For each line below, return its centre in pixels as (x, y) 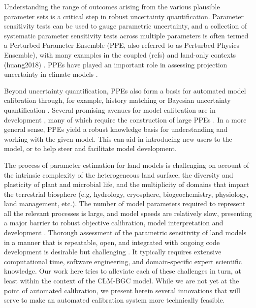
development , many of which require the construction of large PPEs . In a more (125, 119)
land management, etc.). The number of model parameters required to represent (125, 203)
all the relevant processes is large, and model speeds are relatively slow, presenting (128, 213)
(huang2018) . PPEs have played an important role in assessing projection (116, 64)
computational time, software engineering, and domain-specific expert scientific (123, 261)
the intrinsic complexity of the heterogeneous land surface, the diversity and (119, 174)
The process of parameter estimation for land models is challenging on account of (127, 165)
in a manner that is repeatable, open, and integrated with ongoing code (112, 242)
